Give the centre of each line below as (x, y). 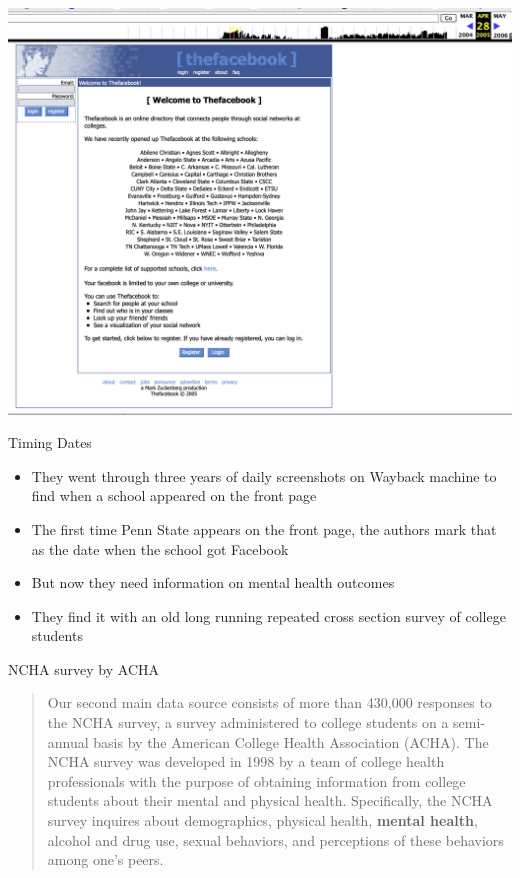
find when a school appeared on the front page (174, 495)
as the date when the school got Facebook (160, 548)
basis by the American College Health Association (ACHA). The (291, 741)
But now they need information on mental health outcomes (213, 582)
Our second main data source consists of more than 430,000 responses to (269, 702)
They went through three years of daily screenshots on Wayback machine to (264, 475)
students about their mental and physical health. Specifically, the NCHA (270, 800)
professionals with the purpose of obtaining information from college (256, 780)
